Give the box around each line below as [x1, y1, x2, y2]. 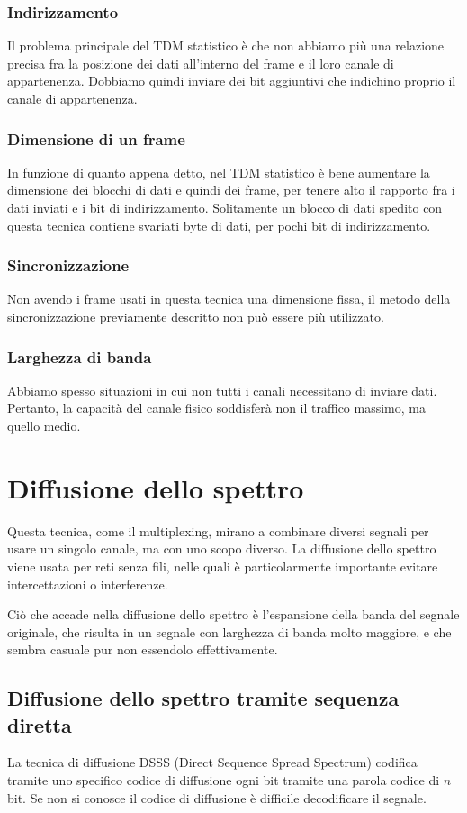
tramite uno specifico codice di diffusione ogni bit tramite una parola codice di [7, 771, 440, 790]
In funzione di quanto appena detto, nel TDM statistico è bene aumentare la [7, 162, 430, 181]
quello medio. [7, 416, 81, 434]
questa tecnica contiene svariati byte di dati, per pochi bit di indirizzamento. [7, 215, 431, 234]
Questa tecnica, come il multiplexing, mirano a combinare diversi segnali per [7, 521, 429, 540]
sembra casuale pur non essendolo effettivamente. [7, 640, 278, 659]
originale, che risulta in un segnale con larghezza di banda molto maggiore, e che [7, 622, 452, 641]
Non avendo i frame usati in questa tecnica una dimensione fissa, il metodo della [7, 289, 451, 308]
